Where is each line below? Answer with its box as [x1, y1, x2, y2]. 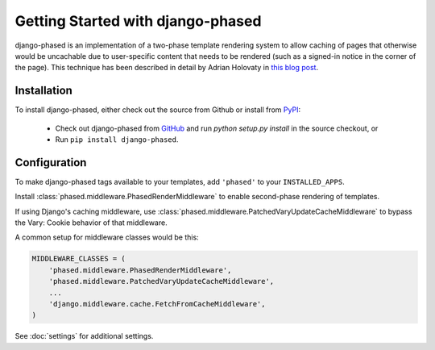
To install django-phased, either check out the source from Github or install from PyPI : [14, 105, 301, 115]
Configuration [14, 156, 87, 169]
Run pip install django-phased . [55, 135, 179, 144]
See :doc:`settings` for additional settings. [14, 331, 154, 341]
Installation [14, 84, 72, 98]
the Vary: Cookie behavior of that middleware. [14, 218, 168, 227]
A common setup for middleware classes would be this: [14, 232, 199, 242]
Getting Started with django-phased [14, 12, 262, 30]
